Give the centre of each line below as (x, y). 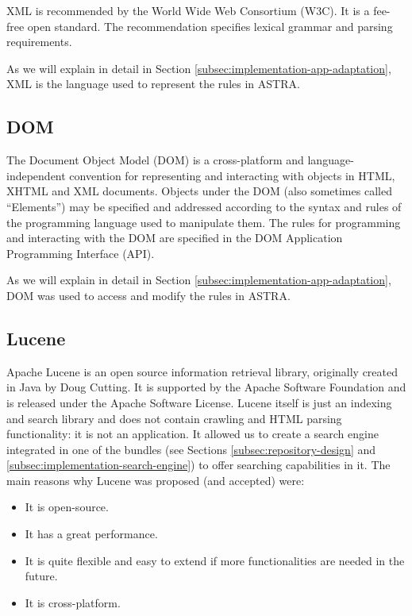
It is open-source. (67, 507)
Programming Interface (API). (81, 253)
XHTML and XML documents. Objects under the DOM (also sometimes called (199, 191)
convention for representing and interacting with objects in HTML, (232, 175)
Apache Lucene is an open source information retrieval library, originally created (202, 371)
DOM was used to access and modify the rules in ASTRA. (148, 295)
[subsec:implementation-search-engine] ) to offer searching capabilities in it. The (198, 465)
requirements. (39, 42)
